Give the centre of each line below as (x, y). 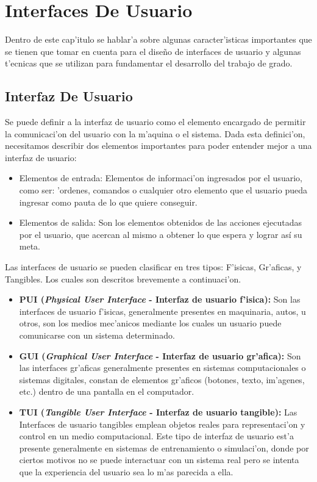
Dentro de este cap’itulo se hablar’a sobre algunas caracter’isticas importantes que (158, 39)
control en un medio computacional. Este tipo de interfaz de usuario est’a (156, 436)
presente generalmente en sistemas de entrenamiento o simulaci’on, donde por (164, 448)
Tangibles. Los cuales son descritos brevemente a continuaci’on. (123, 279)
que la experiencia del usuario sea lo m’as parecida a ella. (126, 471)
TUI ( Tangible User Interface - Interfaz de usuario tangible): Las (158, 412)
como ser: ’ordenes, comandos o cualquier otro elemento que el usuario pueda (163, 190)
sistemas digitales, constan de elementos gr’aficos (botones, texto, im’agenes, (162, 379)
